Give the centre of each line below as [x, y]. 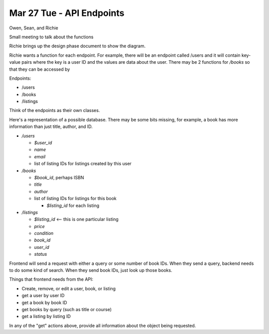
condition [44, 233]
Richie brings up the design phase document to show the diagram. [77, 46]
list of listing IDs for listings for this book [75, 199]
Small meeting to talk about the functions [51, 37]
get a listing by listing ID [46, 317]
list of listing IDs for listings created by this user [83, 164]
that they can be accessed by [40, 69]
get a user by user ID [43, 296]
